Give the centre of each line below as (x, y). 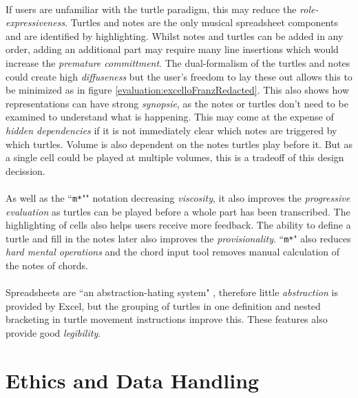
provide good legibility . (53, 332)
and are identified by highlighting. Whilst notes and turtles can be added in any (175, 35)
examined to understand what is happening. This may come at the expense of (170, 117)
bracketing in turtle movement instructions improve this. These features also (167, 319)
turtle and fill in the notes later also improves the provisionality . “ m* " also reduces (178, 238)
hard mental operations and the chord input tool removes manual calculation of (173, 252)
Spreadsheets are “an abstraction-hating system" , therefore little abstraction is (172, 292)
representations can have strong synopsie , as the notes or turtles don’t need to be (177, 103)
